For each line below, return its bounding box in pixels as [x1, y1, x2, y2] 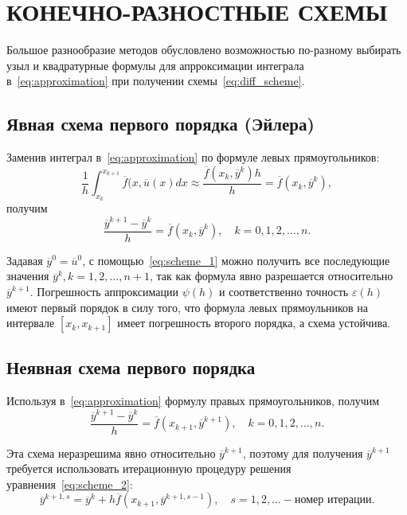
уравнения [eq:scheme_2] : [6, 475, 133, 492]
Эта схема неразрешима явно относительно [6, 444, 216, 461]
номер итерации [294, 494, 372, 506]
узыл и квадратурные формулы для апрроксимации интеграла [6, 57, 304, 73]
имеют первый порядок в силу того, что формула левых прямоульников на [6, 298, 369, 315]
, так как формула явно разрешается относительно [149, 267, 393, 284]
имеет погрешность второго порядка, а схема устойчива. [117, 314, 391, 331]
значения [6, 267, 49, 284]
